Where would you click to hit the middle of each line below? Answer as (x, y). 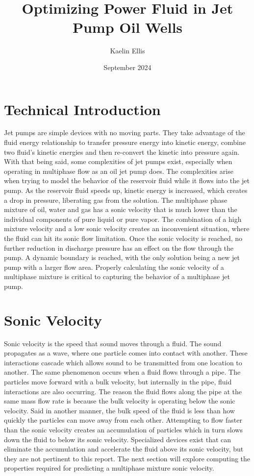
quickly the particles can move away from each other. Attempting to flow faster (123, 420)
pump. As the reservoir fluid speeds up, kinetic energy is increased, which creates (126, 190)
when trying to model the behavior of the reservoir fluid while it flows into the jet (127, 180)
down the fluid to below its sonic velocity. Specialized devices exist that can (118, 439)
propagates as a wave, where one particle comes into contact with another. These (126, 353)
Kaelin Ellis (127, 51)
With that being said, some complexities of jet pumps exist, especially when (118, 161)
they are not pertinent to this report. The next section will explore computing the (127, 458)
